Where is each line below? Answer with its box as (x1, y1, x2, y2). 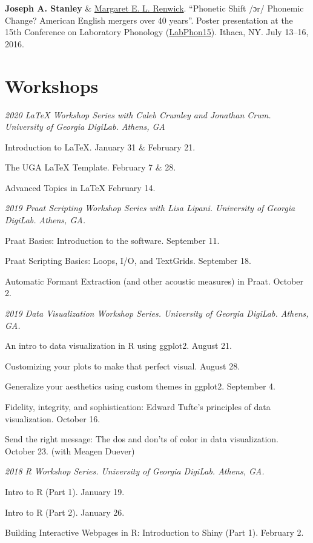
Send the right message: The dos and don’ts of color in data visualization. (5, 433, 278, 445)
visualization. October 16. (5, 412, 100, 425)
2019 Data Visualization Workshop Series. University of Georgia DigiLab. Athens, (5, 307, 309, 320)
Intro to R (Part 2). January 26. (5, 505, 125, 518)
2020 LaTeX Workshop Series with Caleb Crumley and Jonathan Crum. (5, 108, 271, 121)
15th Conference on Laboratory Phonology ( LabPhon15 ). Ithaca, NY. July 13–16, (5, 25, 309, 38)
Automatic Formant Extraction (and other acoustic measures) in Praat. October (5, 274, 304, 287)
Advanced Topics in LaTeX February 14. (5, 181, 156, 194)
